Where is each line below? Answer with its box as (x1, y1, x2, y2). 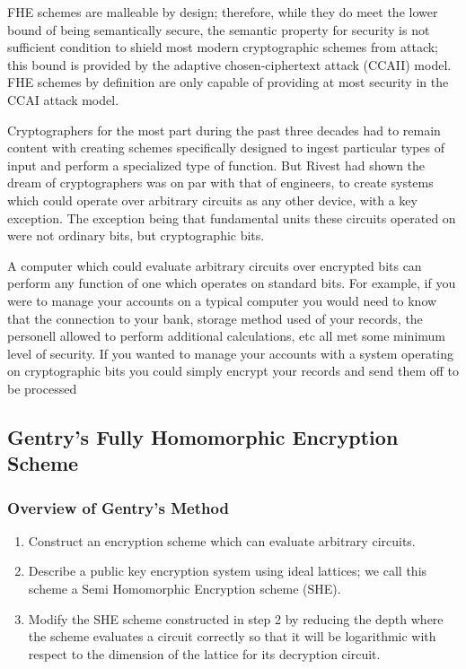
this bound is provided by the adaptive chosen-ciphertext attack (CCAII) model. (7, 55, 452, 74)
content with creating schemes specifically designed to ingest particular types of (7, 138, 445, 157)
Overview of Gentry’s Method (7, 496, 229, 518)
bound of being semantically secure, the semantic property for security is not (7, 20, 430, 39)
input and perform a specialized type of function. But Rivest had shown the (7, 155, 426, 174)
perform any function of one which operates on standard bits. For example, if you (7, 274, 456, 292)
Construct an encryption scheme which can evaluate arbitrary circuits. (28, 531, 416, 550)
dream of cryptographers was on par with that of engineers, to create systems (7, 173, 434, 192)
